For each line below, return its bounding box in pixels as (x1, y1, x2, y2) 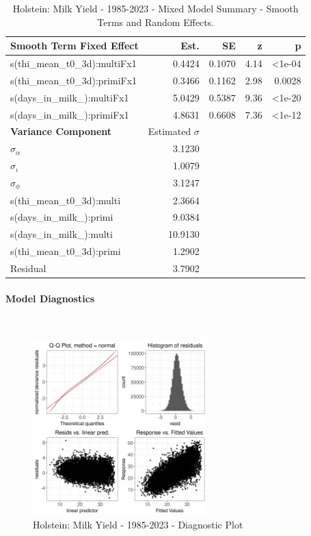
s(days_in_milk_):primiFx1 (10, 107, 129, 121)
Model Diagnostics (5, 291, 95, 305)
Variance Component (10, 124, 112, 138)
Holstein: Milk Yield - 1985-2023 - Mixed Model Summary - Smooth (12, 1, 299, 15)
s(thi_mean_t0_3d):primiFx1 (10, 73, 137, 87)
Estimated (148, 124, 191, 138)
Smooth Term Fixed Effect (10, 38, 139, 53)
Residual (10, 261, 46, 276)
